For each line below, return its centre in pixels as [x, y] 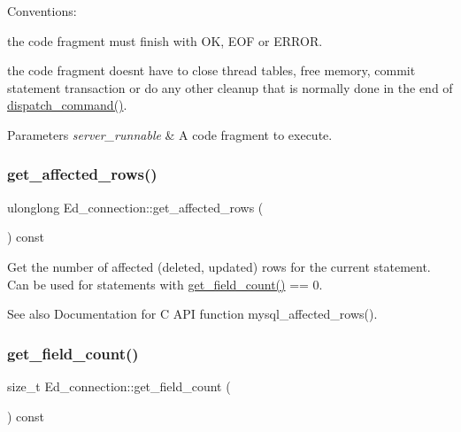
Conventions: [42, 11]
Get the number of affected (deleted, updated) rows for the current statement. [219, 266]
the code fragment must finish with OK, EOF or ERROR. [165, 40]
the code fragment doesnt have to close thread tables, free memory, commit [211, 70]
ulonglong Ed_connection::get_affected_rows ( [135, 207]
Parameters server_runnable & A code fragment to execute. [170, 134]
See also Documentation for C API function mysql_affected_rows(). [192, 314]
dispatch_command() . [67, 105]
